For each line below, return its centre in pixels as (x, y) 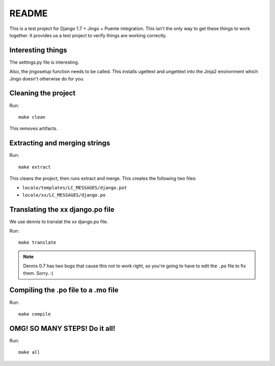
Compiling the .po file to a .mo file (64, 290)
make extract (35, 167)
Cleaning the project (43, 93)
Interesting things (38, 50)
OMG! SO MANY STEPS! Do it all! (62, 328)
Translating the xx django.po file (62, 209)
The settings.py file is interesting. (44, 62)
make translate (37, 243)
